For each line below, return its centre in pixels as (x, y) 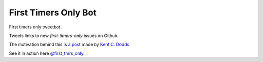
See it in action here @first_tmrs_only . (47, 53)
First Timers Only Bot (53, 12)
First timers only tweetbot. (35, 27)
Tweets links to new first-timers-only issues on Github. (64, 36)
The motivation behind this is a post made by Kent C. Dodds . (70, 44)
